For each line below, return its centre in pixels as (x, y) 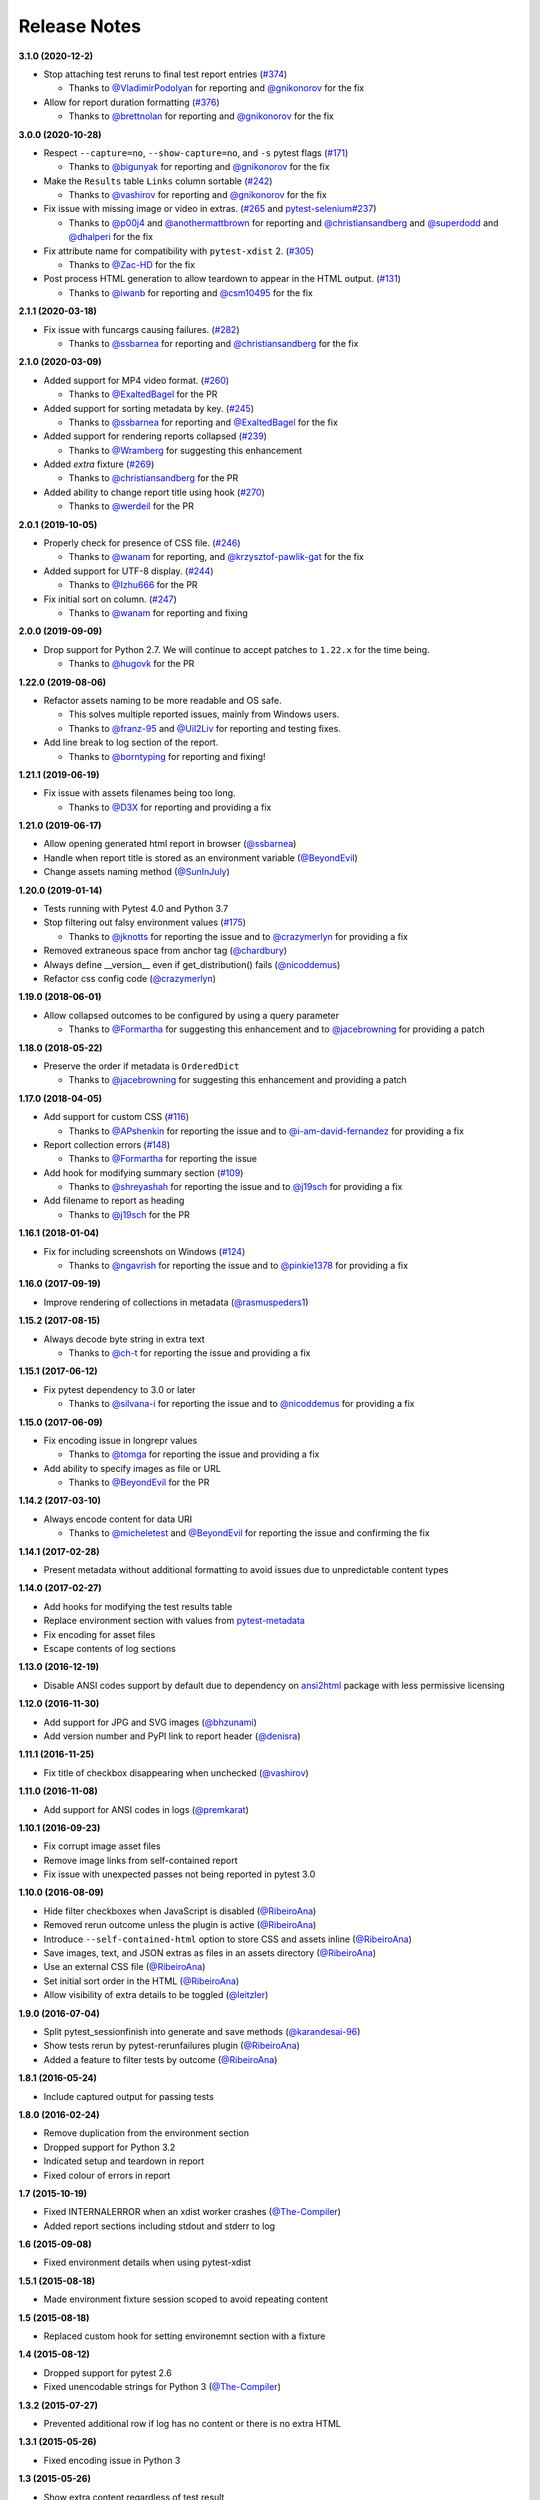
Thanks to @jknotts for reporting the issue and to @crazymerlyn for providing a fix (238, 936)
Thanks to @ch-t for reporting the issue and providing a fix (189, 1352)
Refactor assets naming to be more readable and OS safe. (162, 700)
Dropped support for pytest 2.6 (107, 2372)
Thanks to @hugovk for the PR (131, 664)
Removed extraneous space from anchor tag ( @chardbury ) (165, 951)
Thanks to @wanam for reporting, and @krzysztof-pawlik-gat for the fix (216, 557)
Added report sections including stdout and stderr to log (159, 2226)
